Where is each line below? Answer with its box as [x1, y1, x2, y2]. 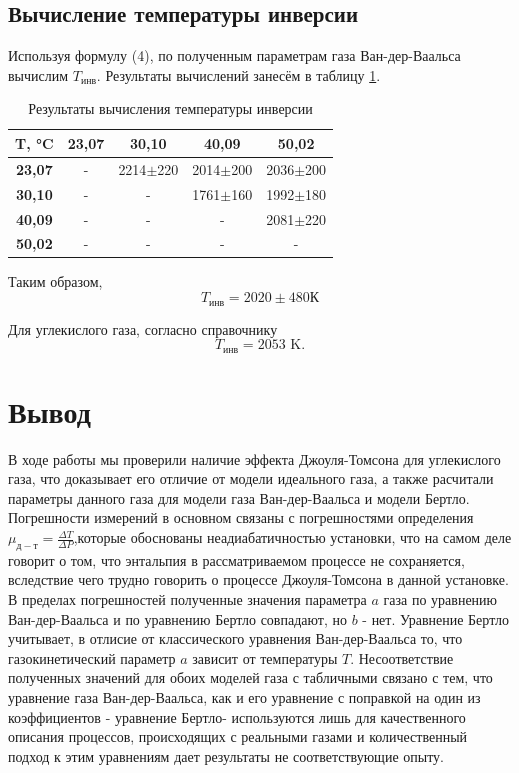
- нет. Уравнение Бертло [362, 608, 509, 629]
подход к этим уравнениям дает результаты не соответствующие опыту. [8, 745, 444, 766]
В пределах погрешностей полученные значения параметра [8, 589, 367, 610]
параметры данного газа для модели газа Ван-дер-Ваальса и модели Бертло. [8, 487, 470, 508]
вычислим [8, 64, 69, 85]
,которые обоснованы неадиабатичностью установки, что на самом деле [73, 527, 512, 548]
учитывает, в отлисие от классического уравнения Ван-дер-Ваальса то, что [8, 628, 463, 649]
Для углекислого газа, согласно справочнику [8, 318, 278, 339]
